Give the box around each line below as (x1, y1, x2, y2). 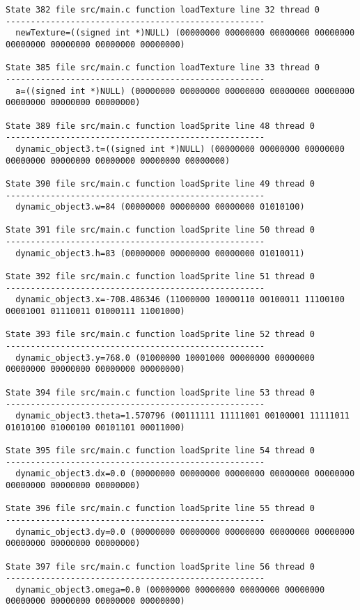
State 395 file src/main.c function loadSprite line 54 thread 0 (6, 445, 315, 455)
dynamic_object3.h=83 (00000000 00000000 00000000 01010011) (15, 248, 305, 258)
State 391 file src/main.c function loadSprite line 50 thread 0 (6, 225, 315, 235)
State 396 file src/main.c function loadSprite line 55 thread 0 (6, 503, 315, 514)
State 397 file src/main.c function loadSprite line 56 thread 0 (6, 561, 315, 572)
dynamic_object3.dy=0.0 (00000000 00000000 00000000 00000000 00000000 (15, 526, 355, 537)
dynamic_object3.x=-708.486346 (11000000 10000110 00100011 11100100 (15, 295, 345, 305)
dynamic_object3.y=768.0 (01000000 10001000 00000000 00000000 (15, 352, 315, 363)
